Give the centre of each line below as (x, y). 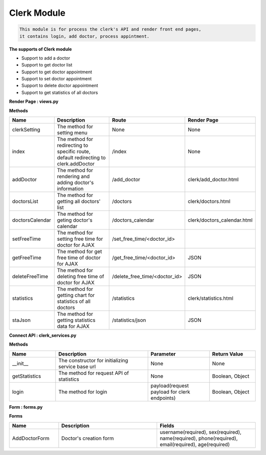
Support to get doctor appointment (57, 72)
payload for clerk (170, 391)
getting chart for (76, 295)
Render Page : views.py (34, 101)
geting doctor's (75, 220)
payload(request (170, 386)
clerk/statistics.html (211, 298)
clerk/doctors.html (209, 201)
